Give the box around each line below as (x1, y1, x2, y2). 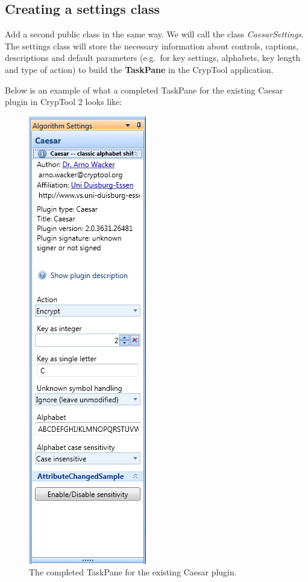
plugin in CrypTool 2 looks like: (5, 95, 122, 108)
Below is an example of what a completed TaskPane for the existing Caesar (5, 83, 283, 96)
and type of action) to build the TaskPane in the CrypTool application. (5, 63, 274, 75)
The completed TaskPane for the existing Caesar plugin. (29, 566, 237, 578)
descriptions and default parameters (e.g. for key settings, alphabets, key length (5, 51, 301, 64)
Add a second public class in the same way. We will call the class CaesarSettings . (5, 28, 304, 40)
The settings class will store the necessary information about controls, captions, (5, 39, 298, 52)
